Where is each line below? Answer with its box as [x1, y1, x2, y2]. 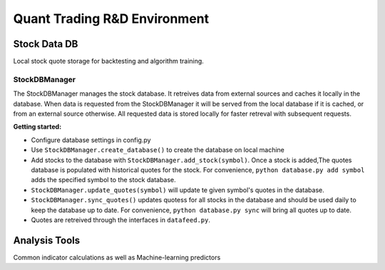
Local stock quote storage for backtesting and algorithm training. [13, 57, 205, 66]
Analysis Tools [13, 234, 81, 246]
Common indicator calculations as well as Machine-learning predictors [13, 253, 221, 261]
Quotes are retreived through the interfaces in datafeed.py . [31, 215, 210, 224]
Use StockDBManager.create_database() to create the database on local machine [31, 146, 284, 154]
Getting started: [13, 122, 62, 131]
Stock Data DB [13, 38, 78, 50]
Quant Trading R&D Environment [13, 11, 210, 26]
